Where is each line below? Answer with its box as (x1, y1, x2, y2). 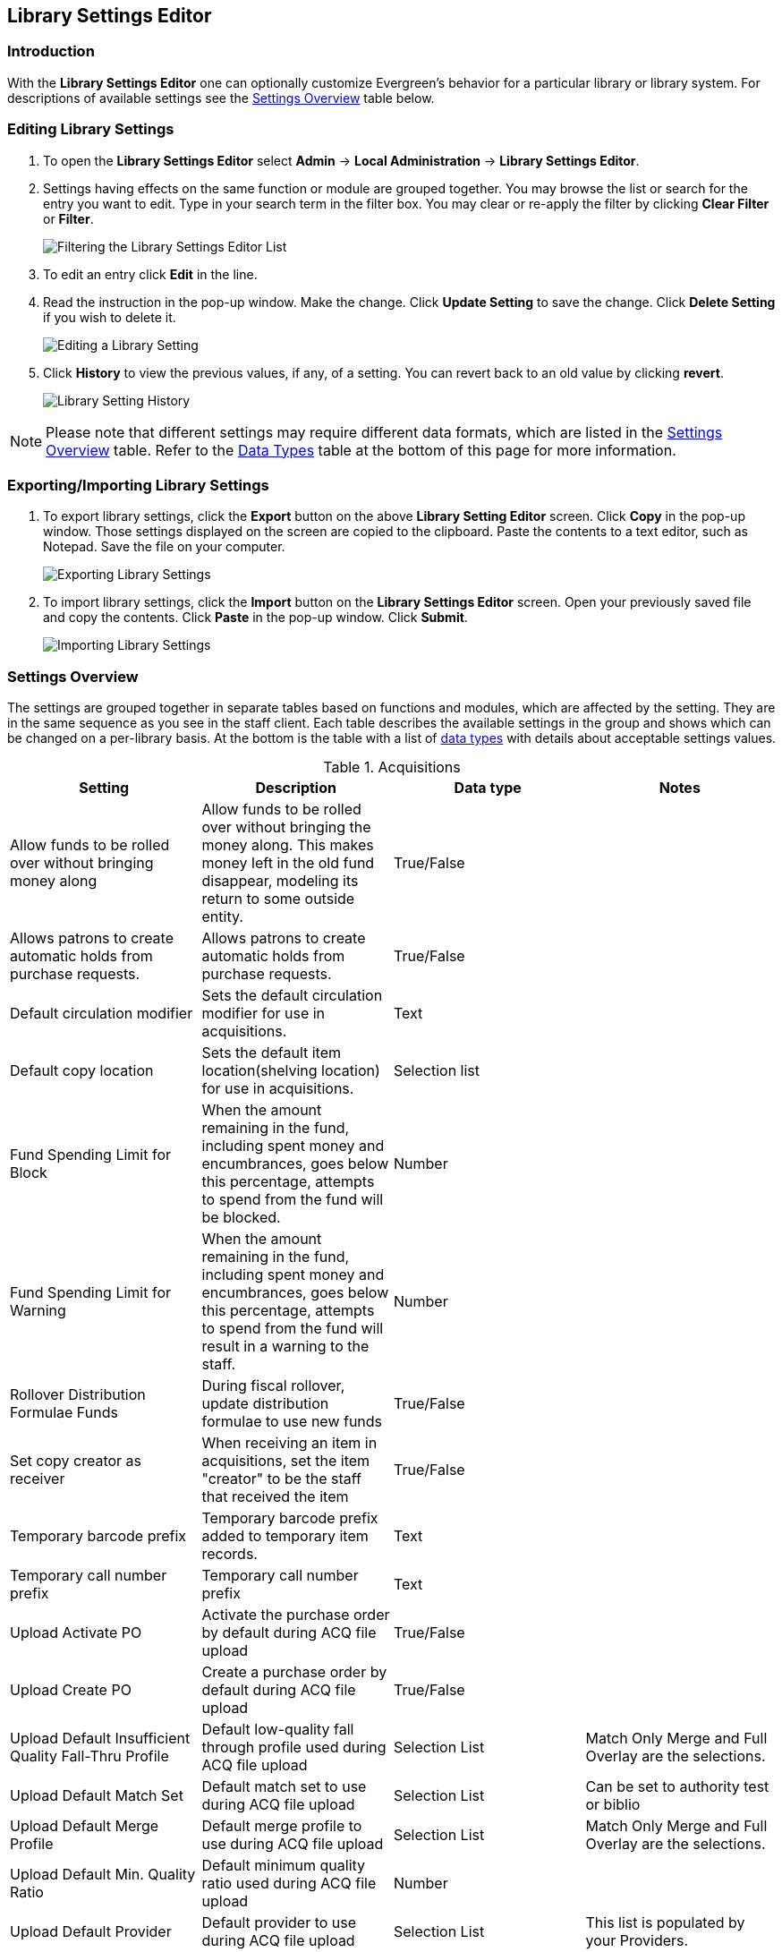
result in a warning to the (201, 1337, 370, 1356)
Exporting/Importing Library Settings (7, 475, 269, 494)
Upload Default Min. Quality (10, 1865, 196, 1884)
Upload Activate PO (10, 1624, 142, 1642)
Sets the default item (201, 1044, 342, 1062)
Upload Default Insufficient (10, 1729, 191, 1748)
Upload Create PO (10, 1681, 132, 1700)
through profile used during (201, 1738, 387, 1757)
